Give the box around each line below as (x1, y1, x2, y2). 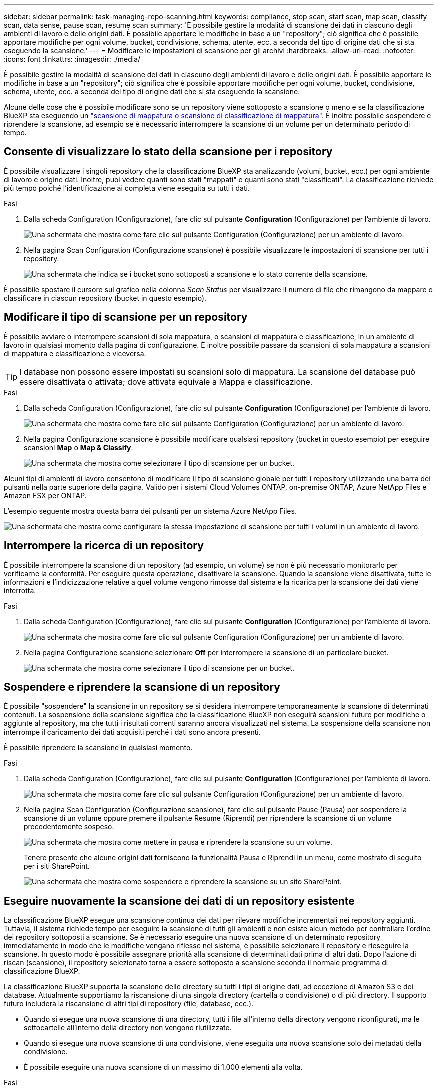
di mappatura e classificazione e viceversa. (4, 349, 146, 358)
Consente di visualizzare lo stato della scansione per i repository (4, 145, 333, 158)
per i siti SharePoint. (24, 862, 90, 871)
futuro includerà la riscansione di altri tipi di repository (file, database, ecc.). (4, 999, 254, 1008)
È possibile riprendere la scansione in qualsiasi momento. (4, 743, 193, 752)
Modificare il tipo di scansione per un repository (4, 311, 248, 324)
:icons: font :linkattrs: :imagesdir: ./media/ (4, 55, 141, 63)
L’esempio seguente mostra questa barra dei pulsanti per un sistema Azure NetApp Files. (4, 506, 297, 515)
